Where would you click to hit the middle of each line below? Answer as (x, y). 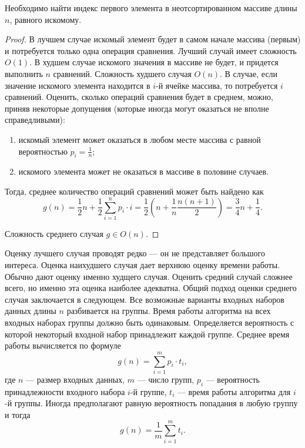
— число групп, (166, 379)
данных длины (31, 311)
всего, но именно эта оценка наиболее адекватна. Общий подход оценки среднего (151, 288)
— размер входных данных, (76, 379)
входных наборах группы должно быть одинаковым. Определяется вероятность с (150, 322)
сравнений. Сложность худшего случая (122, 73)
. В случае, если (249, 73)
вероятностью (43, 151)
